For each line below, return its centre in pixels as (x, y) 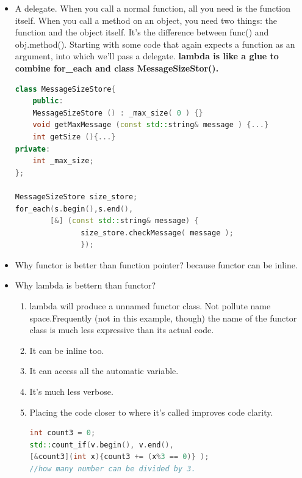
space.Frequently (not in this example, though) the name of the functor (163, 318)
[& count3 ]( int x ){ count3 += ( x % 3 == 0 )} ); (119, 457)
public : (48, 101)
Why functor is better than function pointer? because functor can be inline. (156, 264)
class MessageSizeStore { (65, 89)
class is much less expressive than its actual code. (122, 330)
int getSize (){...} (74, 137)
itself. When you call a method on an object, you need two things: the (146, 20)
